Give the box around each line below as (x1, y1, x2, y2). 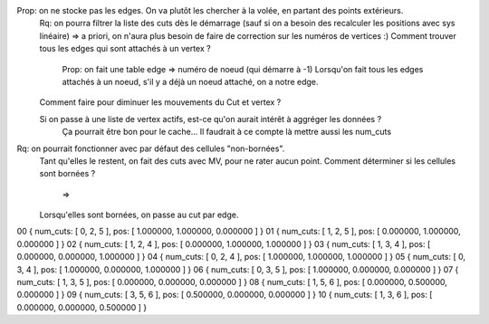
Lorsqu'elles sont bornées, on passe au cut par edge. (39, 209, 239, 221)
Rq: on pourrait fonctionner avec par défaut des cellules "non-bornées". (16, 143, 285, 154)
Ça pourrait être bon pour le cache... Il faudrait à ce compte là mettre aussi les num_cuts (62, 127, 392, 138)
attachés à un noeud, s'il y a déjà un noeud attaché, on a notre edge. (62, 76, 319, 87)
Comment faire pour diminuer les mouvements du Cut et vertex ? (39, 97, 282, 108)
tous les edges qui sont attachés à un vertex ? (39, 43, 212, 54)
